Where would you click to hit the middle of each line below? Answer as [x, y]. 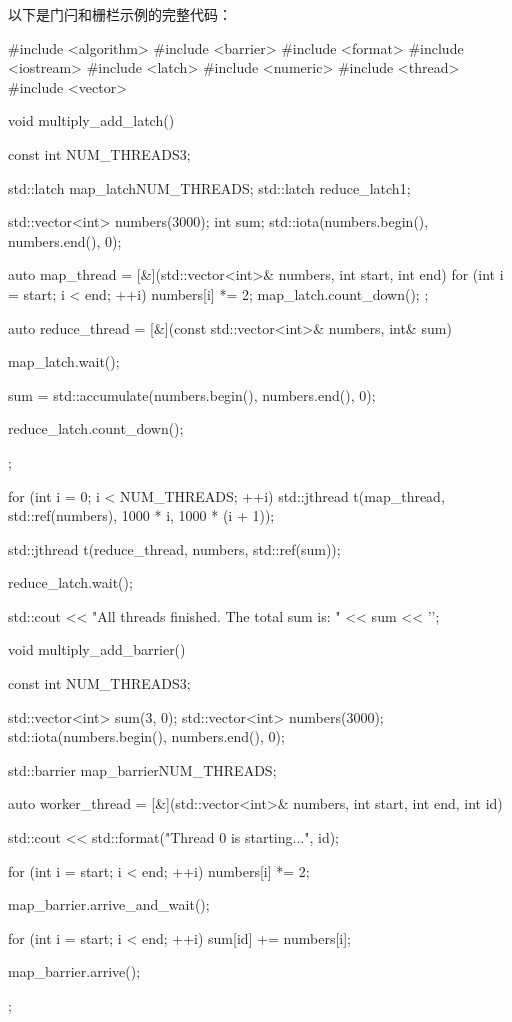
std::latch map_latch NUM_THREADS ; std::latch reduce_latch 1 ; [209, 187]
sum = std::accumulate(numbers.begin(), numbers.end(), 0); [192, 394]
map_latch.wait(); [64, 361]
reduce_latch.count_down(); [96, 428]
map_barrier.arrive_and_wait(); [109, 904]
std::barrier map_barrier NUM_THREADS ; [142, 769]
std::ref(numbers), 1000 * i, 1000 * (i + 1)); [141, 515]
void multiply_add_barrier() [97, 649]
